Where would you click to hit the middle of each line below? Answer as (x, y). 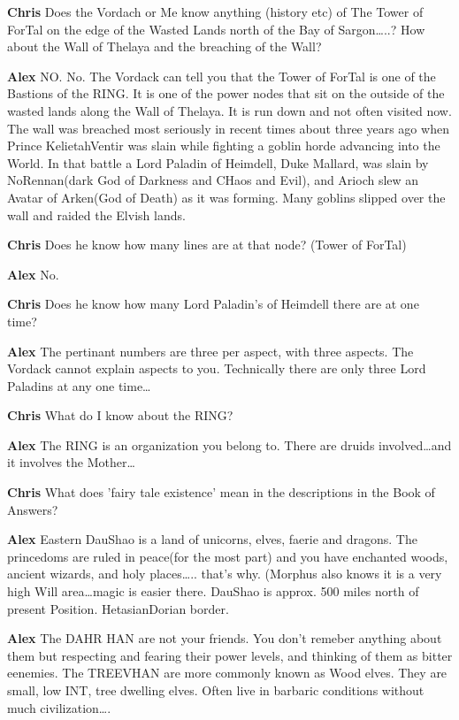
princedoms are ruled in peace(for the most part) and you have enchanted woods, (228, 556)
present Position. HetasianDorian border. (118, 608)
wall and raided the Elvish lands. (96, 214)
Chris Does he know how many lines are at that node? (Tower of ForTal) (207, 245)
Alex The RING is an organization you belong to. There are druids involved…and (229, 444)
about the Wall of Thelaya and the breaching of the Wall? (164, 46)
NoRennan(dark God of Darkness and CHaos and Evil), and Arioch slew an (213, 180)
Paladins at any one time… (79, 385)
